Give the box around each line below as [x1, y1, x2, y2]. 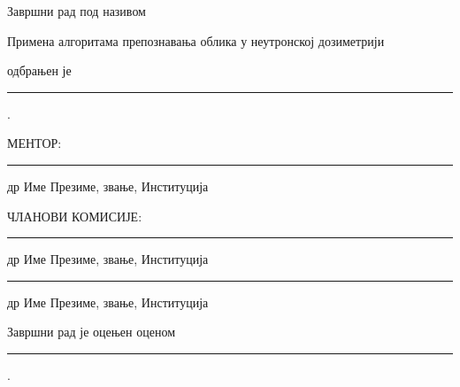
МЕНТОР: [7, 134, 62, 152]
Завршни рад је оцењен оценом [7, 322, 176, 341]
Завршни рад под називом [7, 2, 146, 19]
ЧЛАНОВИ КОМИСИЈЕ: [7, 206, 142, 225]
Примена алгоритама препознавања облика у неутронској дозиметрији [7, 31, 385, 50]
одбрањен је [7, 61, 72, 80]
